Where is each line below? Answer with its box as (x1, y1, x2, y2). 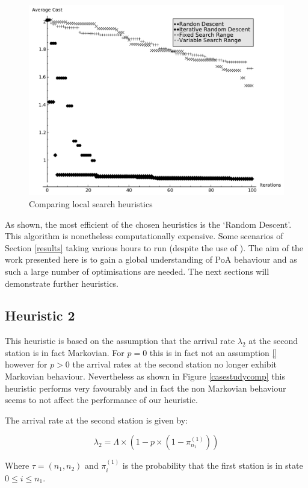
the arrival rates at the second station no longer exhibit (72, 358, 277, 371)
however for (5, 358, 48, 371)
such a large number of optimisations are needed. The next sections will (5, 264, 269, 277)
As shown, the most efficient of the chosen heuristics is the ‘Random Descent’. (5, 217, 292, 230)
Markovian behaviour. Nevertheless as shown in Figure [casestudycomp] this (5, 370, 286, 383)
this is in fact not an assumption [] (149, 346, 277, 358)
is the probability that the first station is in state (122, 459, 303, 472)
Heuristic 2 (5, 306, 75, 325)
